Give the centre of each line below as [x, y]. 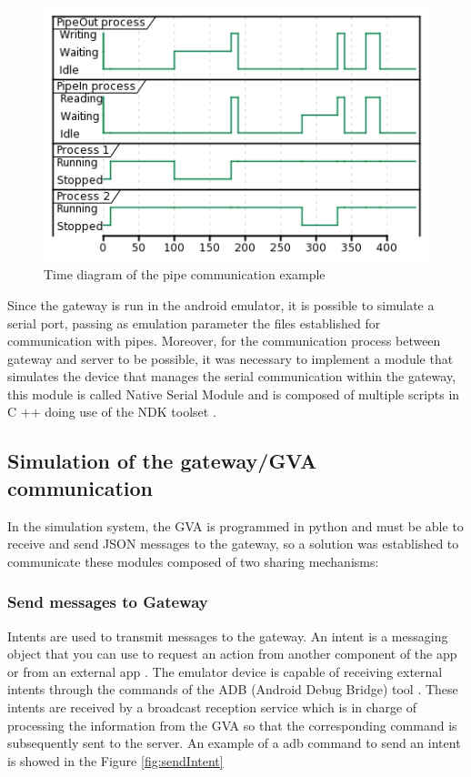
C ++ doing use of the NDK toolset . [112, 412]
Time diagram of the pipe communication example [185, 274]
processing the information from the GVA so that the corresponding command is [232, 725]
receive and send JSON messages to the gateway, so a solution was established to [233, 544]
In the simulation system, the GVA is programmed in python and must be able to [235, 525]
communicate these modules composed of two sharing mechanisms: [193, 561]
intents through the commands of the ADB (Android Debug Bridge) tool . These [233, 689]
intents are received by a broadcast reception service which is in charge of [212, 707]
